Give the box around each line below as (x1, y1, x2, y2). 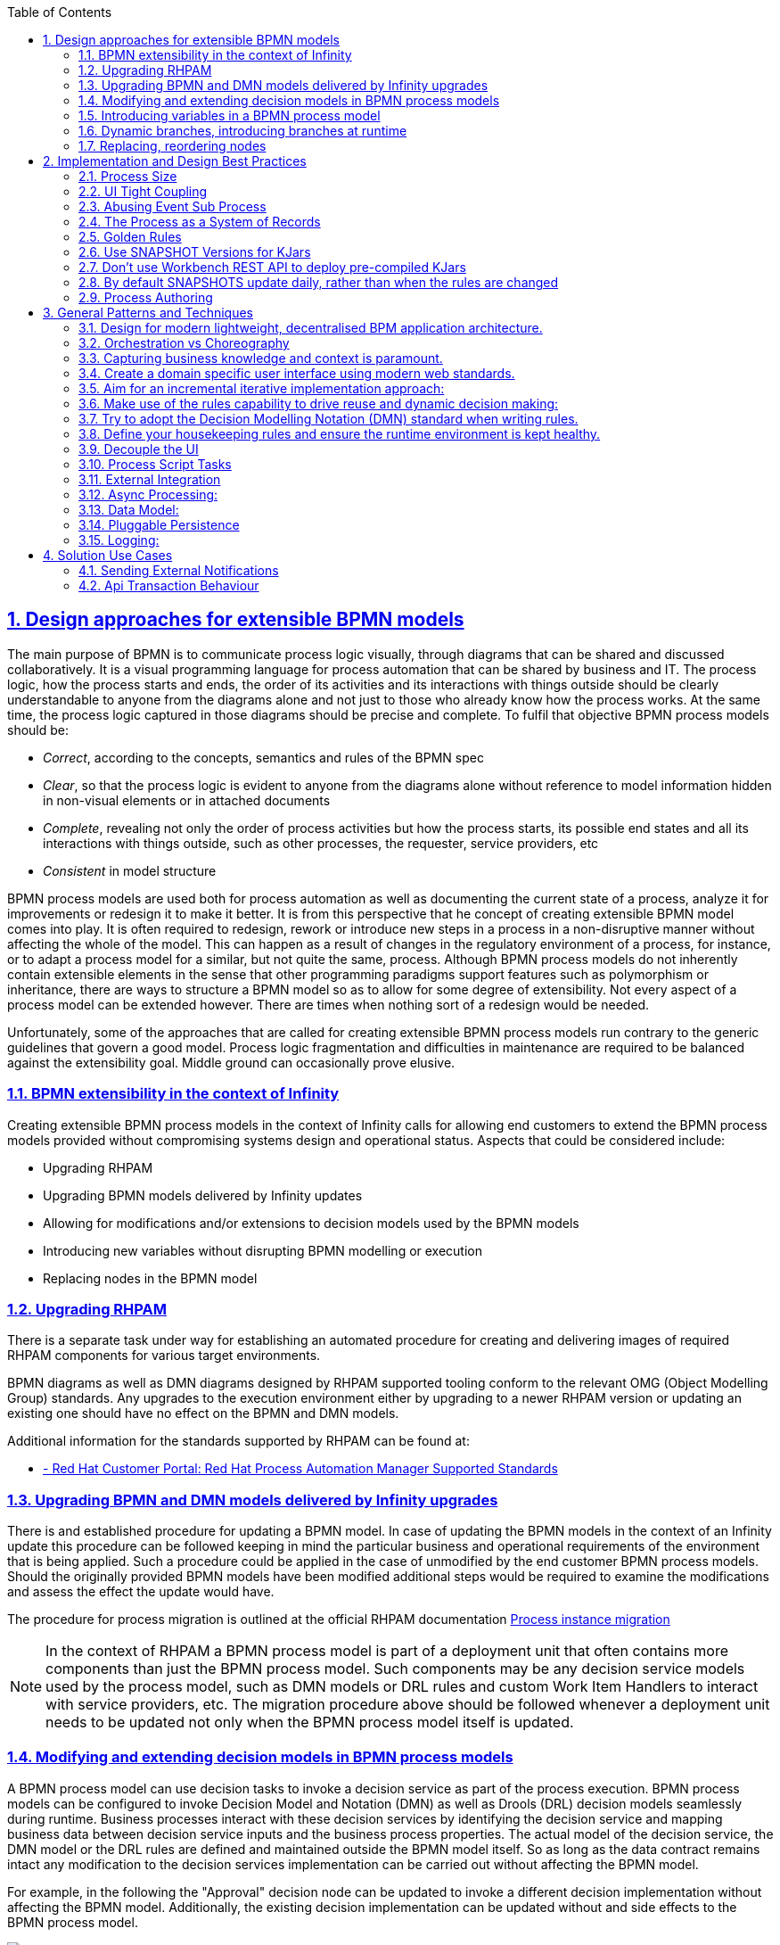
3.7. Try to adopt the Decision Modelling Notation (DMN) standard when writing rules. (78, 411, 579, 426)
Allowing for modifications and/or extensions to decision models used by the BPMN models (43, 1215, 579, 1231)
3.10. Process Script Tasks (78, 457, 232, 472)
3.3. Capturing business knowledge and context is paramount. (78, 350, 443, 366)
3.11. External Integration (78, 472, 221, 487)
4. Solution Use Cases (43, 548, 173, 563)
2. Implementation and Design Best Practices (43, 153, 307, 169)
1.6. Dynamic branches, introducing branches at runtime (78, 123, 407, 138)
